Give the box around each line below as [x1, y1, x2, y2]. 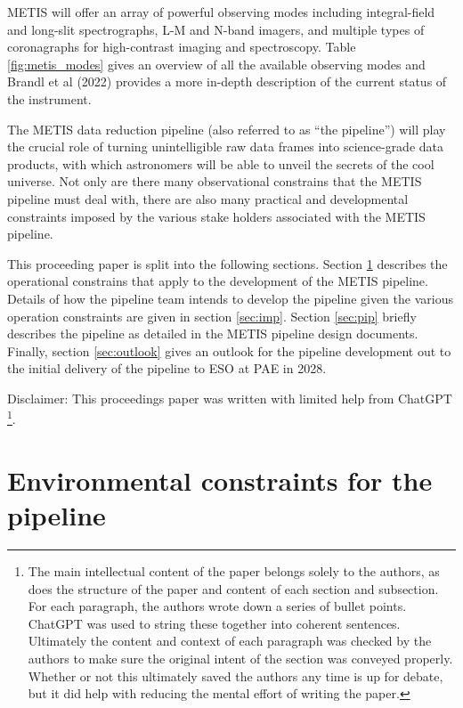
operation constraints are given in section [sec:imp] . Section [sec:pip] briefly [7, 306, 417, 325]
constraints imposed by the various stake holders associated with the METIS [7, 207, 426, 225]
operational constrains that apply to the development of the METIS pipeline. [7, 272, 428, 290]
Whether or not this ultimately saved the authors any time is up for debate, [28, 666, 443, 685]
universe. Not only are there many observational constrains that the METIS [7, 172, 422, 191]
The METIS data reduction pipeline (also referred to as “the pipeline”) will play [7, 119, 446, 138]
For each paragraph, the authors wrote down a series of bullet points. [28, 597, 407, 615]
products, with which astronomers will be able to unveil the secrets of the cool [7, 154, 435, 173]
